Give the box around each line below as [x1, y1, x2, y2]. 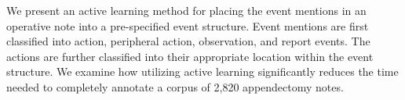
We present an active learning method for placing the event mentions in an [6, 2, 367, 18]
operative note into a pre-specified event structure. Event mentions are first [6, 17, 369, 34]
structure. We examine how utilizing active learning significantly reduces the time [6, 63, 399, 80]
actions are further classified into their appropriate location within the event [6, 48, 374, 64]
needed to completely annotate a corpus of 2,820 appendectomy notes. [6, 78, 344, 95]
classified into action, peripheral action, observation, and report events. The [6, 33, 370, 49]
